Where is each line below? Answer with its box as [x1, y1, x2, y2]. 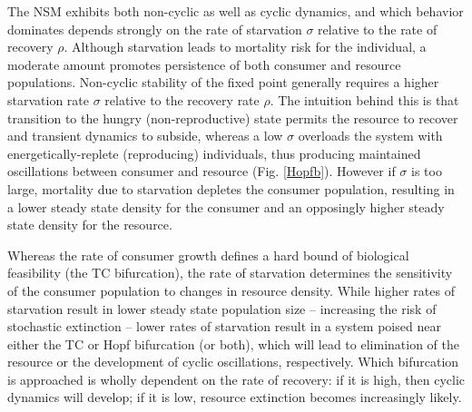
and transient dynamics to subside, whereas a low [7, 126, 283, 145]
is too [410, 162, 442, 181]
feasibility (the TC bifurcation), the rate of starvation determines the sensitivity [7, 263, 453, 282]
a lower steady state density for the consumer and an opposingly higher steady [7, 197, 445, 216]
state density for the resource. [7, 215, 172, 234]
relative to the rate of [318, 19, 438, 38]
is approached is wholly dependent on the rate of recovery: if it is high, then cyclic [7, 369, 465, 388]
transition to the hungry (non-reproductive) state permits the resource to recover [7, 108, 458, 127]
